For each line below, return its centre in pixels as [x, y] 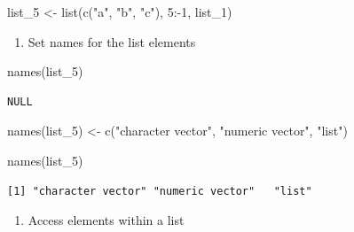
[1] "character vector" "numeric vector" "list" [160, 191]
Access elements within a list [106, 220]
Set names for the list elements [112, 41]
